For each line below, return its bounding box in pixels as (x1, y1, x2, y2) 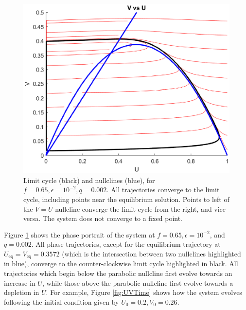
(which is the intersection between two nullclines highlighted (62, 248, 241, 258)
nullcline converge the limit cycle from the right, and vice (55, 203, 226, 214)
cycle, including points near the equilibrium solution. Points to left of (23, 194, 229, 204)
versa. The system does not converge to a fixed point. (23, 213, 183, 223)
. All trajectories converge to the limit (106, 184, 220, 195)
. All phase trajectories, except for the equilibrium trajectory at (31, 239, 221, 249)
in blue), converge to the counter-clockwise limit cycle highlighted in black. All (4, 258, 238, 269)
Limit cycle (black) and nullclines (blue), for (23, 175, 155, 185)
